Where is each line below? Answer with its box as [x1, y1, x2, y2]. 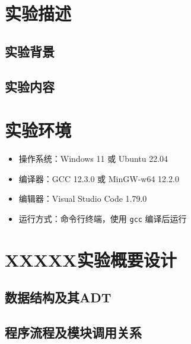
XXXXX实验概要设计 [5, 247, 177, 271]
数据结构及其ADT [5, 288, 112, 307]
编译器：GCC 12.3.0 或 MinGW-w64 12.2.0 [18, 172, 179, 184]
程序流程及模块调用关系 [5, 323, 142, 342]
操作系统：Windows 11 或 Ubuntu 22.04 [18, 152, 168, 165]
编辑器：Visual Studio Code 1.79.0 [18, 192, 147, 205]
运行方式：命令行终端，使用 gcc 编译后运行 [18, 212, 187, 224]
